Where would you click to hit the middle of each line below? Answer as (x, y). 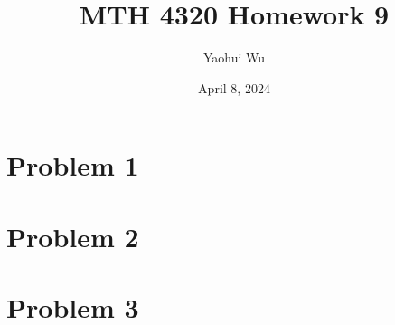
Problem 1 (73, 165)
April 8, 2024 (234, 87)
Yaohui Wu (234, 57)
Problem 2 (73, 236)
